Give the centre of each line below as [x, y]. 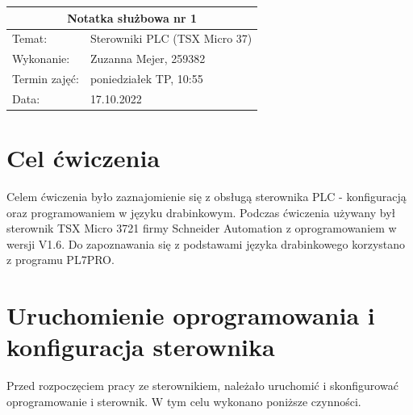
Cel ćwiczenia [83, 158]
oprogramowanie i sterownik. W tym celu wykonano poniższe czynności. [184, 401]
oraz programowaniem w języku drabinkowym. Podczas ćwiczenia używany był [201, 212]
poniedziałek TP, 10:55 [146, 79]
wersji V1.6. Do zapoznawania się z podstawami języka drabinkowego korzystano [206, 243]
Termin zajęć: [46, 79]
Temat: [30, 38]
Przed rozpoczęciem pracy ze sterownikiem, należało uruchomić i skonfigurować [202, 386]
